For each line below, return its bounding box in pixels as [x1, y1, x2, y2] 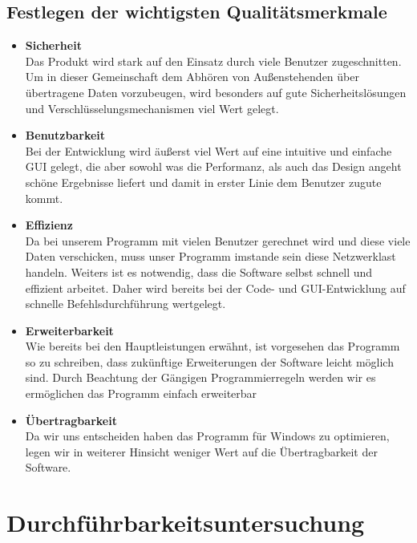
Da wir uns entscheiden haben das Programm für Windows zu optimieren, [25, 428, 390, 444]
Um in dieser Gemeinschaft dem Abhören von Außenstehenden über [25, 68, 359, 85]
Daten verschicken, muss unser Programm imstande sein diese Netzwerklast [25, 248, 396, 265]
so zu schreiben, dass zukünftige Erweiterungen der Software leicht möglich [25, 353, 394, 370]
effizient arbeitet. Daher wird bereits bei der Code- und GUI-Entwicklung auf [25, 279, 406, 296]
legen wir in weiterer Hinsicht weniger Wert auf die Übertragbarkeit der [25, 443, 378, 460]
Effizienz [25, 217, 73, 233]
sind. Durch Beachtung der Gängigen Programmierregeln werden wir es [25, 369, 376, 386]
